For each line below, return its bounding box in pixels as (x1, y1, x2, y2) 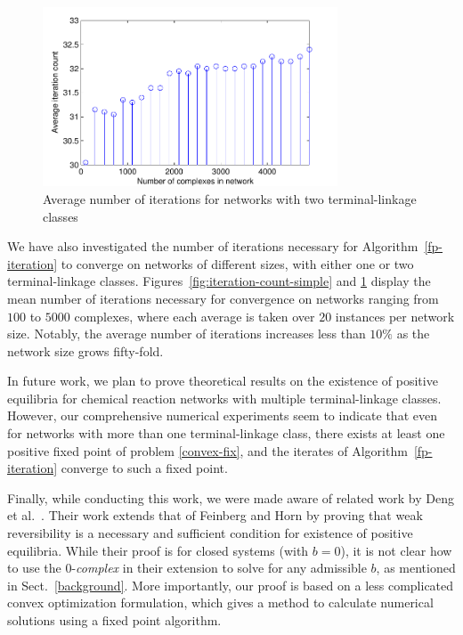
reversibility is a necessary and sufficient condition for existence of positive (7, 524, 413, 542)
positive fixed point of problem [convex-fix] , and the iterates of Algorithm (7, 441, 408, 460)
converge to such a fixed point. (61, 459, 228, 477)
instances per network (335, 306, 455, 325)
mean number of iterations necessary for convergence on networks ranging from (7, 289, 439, 307)
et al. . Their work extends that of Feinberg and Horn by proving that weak (7, 506, 423, 525)
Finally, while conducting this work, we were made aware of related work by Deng (7, 488, 454, 507)
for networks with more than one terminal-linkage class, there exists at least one (7, 424, 445, 443)
